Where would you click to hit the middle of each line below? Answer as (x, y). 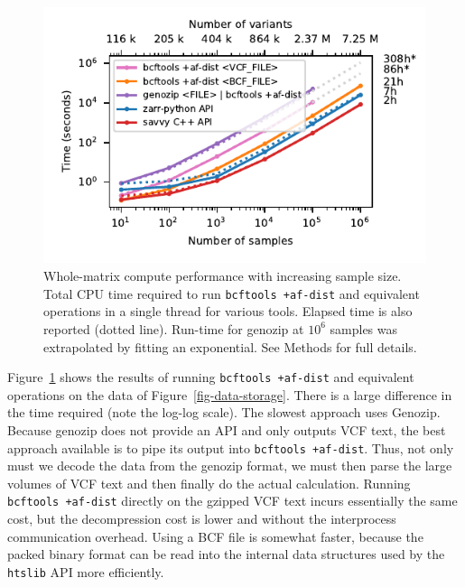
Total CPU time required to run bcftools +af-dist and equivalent (232, 293)
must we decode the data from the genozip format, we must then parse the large (230, 466)
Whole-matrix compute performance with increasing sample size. (223, 276)
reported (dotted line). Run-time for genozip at (174, 328)
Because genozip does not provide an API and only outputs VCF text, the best (227, 429)
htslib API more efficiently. (86, 571)
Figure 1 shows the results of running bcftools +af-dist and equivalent (211, 377)
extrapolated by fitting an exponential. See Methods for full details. (230, 346)
